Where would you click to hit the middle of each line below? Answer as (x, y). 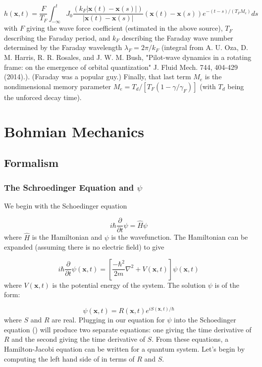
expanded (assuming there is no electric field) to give (84, 247)
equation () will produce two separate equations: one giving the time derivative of (128, 329)
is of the (227, 285)
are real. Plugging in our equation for (108, 320)
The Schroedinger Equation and (69, 187)
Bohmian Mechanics (74, 131)
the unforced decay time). (43, 97)
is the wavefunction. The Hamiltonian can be (180, 237)
